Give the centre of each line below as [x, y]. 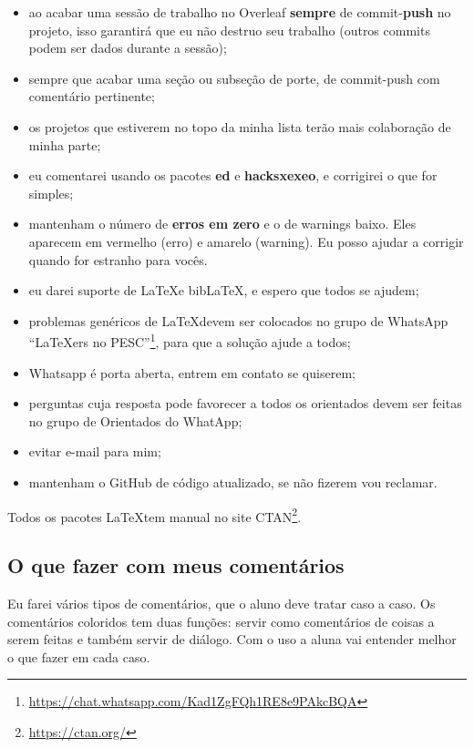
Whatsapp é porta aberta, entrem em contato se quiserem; [192, 372]
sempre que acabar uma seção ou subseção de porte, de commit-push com [234, 78]
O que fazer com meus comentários [176, 565]
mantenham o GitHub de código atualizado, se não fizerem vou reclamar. [233, 482]
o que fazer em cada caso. [79, 656]
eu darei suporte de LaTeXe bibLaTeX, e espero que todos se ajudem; [224, 290]
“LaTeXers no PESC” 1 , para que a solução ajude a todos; [190, 340]
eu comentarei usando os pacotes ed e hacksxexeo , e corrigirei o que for [233, 175]
